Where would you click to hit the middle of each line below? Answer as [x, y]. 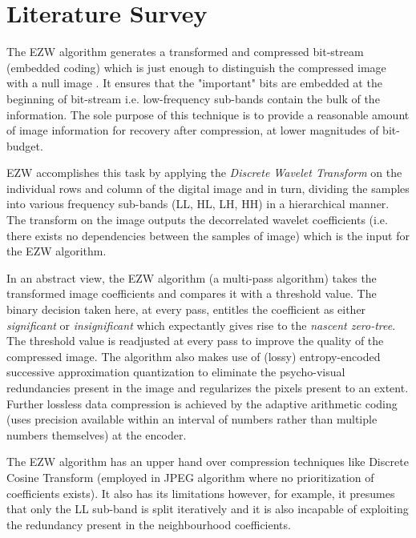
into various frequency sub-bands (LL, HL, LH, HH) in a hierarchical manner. [198, 204]
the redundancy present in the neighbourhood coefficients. [149, 524]
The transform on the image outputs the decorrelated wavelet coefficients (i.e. [197, 220]
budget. [25, 145]
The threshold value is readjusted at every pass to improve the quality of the [195, 341]
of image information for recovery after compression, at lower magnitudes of [193, 130]
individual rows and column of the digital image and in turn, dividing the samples [208, 188]
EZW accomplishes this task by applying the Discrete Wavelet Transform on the [204, 173]
